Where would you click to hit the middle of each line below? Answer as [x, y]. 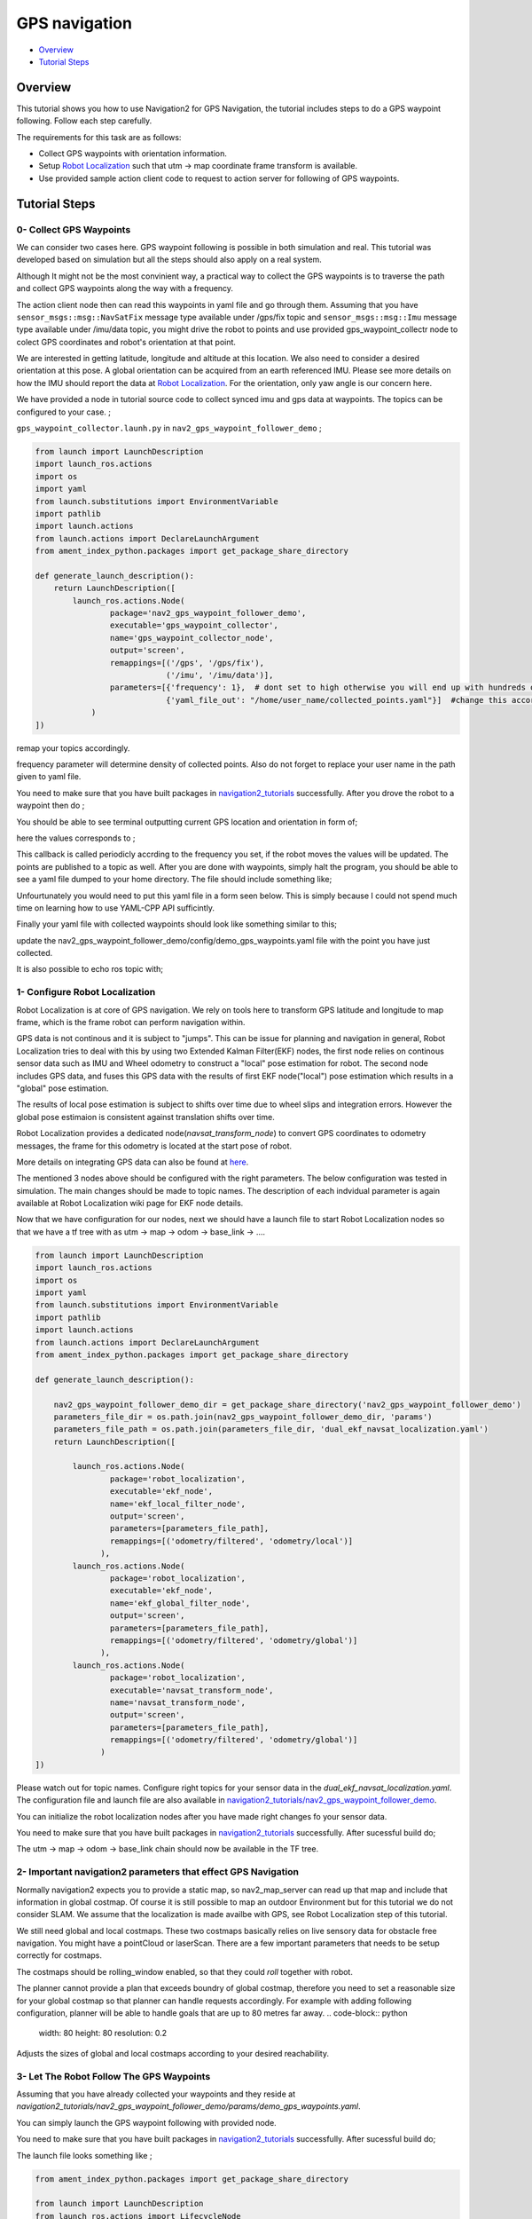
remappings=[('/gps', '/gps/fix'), [187, 663]
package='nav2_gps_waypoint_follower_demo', [208, 613]
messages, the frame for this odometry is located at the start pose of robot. [154, 1146]
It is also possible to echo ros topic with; [90, 969]
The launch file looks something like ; [84, 2155]
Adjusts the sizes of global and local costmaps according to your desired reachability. [173, 2053]
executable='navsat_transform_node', [192, 1690]
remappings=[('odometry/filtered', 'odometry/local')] [231, 1541]
